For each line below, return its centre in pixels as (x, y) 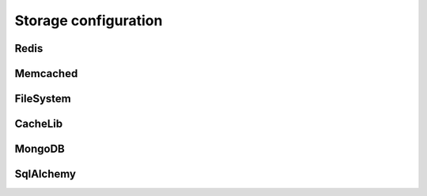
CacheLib (39, 124)
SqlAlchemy (45, 174)
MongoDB (40, 149)
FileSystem (43, 99)
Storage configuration (89, 20)
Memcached (46, 74)
